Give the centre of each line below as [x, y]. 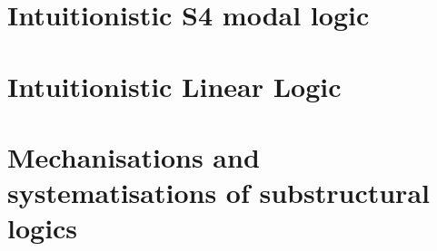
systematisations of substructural [218, 193]
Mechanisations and [134, 156]
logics [43, 228]
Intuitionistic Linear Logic [174, 86]
